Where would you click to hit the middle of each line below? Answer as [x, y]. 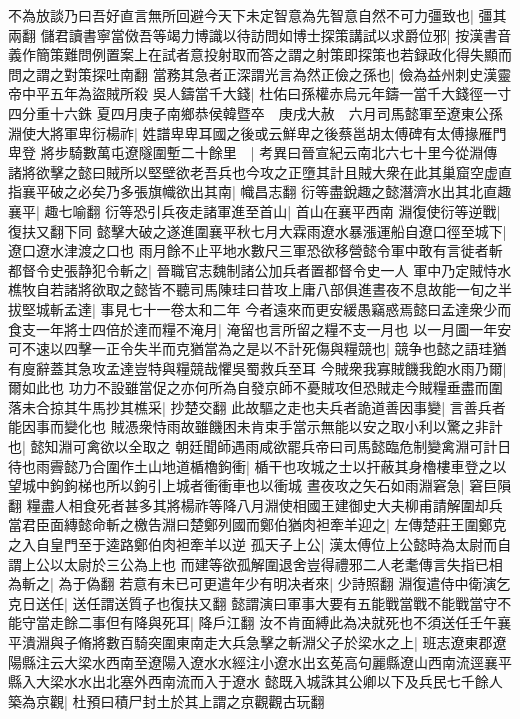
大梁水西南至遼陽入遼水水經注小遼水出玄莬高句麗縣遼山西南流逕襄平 [287, 661]
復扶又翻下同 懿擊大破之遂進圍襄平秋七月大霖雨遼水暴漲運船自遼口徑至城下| [257, 230]
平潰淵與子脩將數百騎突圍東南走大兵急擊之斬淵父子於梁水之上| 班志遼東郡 [250, 642]
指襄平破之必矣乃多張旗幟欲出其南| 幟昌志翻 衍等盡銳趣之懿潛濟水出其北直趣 [260, 191]
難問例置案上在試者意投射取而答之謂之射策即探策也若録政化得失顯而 [287, 54]
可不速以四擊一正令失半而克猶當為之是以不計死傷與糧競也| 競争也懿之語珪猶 [257, 348]
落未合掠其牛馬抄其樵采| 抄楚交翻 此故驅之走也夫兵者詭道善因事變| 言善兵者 [257, 406]
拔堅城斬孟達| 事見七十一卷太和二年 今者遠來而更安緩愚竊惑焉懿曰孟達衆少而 [260, 308]
